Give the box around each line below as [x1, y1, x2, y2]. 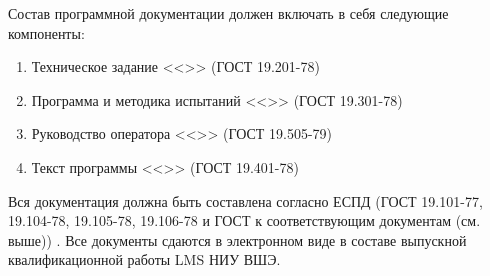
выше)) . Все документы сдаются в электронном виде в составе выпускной [8, 229, 467, 250]
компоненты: [8, 22, 85, 43]
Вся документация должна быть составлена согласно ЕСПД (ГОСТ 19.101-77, [8, 190, 483, 211]
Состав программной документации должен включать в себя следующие [8, 3, 449, 23]
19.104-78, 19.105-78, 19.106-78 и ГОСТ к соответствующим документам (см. [8, 210, 481, 231]
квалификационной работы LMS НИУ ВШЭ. [8, 249, 281, 270]
